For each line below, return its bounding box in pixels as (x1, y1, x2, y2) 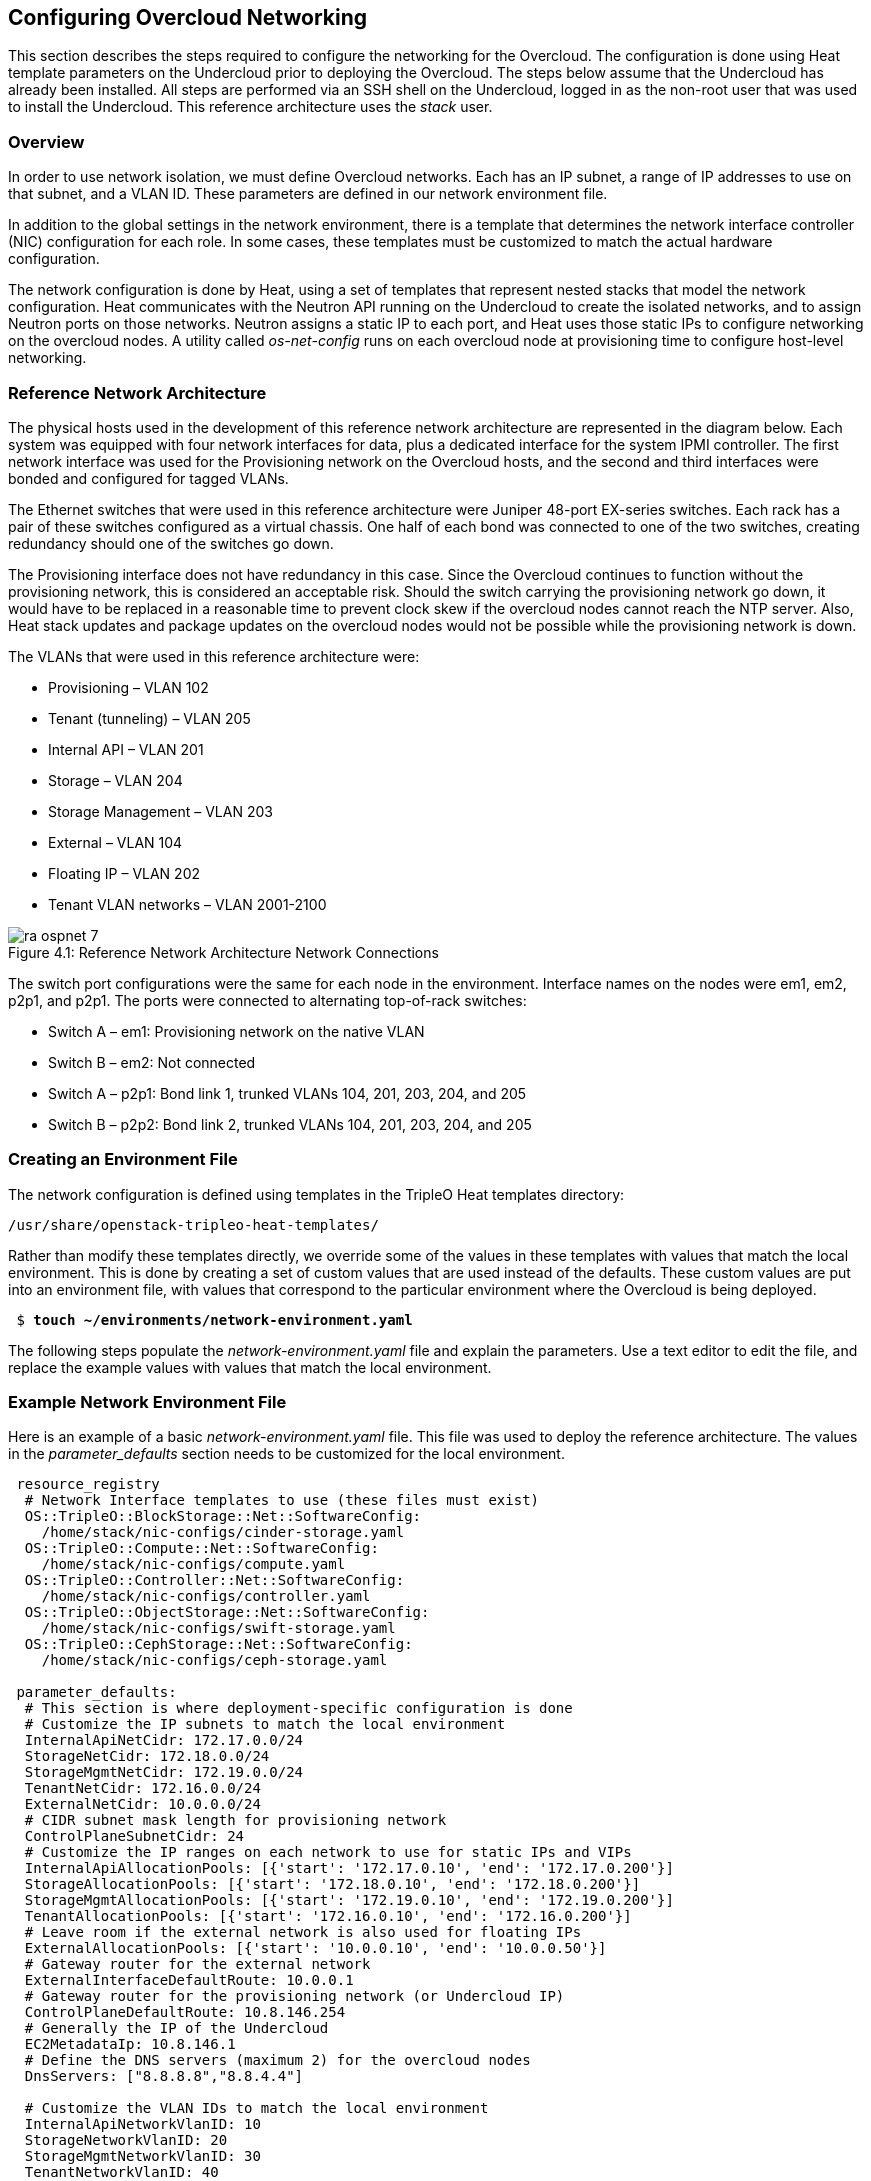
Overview (8, 131, 85, 152)
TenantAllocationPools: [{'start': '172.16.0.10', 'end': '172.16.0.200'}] (24, 1908, 632, 1925)
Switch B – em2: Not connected (48, 1053, 256, 1071)
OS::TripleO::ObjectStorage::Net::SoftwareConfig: (24, 1604, 430, 1621)
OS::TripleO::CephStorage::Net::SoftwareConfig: (24, 1636, 413, 1653)
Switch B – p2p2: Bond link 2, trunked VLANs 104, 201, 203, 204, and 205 (48, 1115, 532, 1133)
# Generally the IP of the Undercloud (24, 2020, 329, 2037)
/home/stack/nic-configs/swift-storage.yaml (41, 1620, 396, 1637)
